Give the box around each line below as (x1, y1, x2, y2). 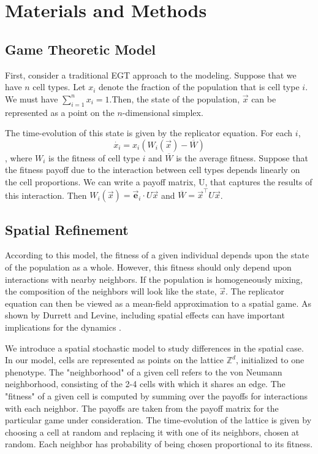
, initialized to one (235, 353, 305, 366)
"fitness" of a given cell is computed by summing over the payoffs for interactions (5, 389, 308, 402)
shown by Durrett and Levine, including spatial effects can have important (5, 309, 285, 321)
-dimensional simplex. (122, 106, 203, 118)
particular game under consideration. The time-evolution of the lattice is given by (5, 414, 312, 426)
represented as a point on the (5, 106, 115, 118)
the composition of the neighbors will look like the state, (5, 285, 217, 298)
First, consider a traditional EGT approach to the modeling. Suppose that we (5, 68, 297, 81)
